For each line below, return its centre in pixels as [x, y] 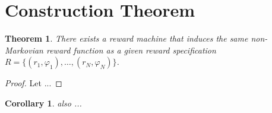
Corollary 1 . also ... [43, 103]
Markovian [24, 50]
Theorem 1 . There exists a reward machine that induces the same [126, 38]
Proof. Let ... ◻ [34, 83]
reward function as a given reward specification [131, 50]
